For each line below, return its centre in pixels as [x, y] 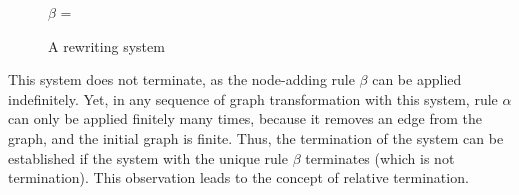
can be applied [417, 79]
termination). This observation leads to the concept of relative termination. [238, 177]
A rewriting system [106, 45]
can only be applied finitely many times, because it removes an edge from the [245, 118]
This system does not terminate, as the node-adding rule [181, 79]
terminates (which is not [380, 157]
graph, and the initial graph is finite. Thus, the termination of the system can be [256, 137]
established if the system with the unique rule [148, 157]
